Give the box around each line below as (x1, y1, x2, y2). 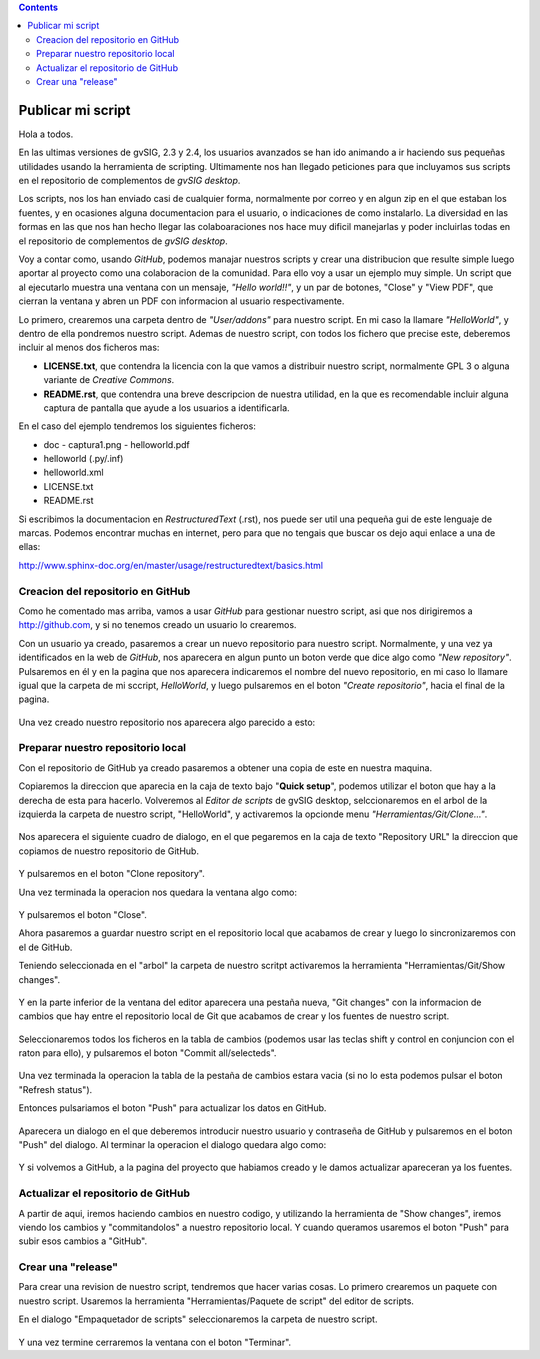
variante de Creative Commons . (43, 374, 175, 386)
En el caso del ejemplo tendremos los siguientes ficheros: (18, 420, 257, 432)
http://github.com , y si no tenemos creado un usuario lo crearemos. (18, 619, 297, 631)
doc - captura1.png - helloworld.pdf (43, 438, 190, 450)
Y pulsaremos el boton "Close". (18, 908, 147, 920)
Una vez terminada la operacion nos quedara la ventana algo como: (18, 886, 297, 898)
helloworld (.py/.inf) (43, 453, 124, 465)
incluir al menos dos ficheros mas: (18, 341, 160, 354)
